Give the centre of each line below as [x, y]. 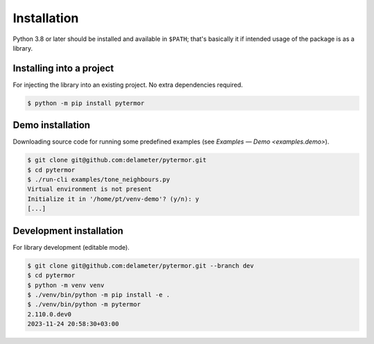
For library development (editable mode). [71, 247]
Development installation [68, 231]
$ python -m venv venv [66, 285]
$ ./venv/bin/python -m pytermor [84, 304]
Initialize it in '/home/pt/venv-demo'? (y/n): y [113, 199]
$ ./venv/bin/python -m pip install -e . [99, 294]
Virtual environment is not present [90, 189]
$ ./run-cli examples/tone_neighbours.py [99, 180]
